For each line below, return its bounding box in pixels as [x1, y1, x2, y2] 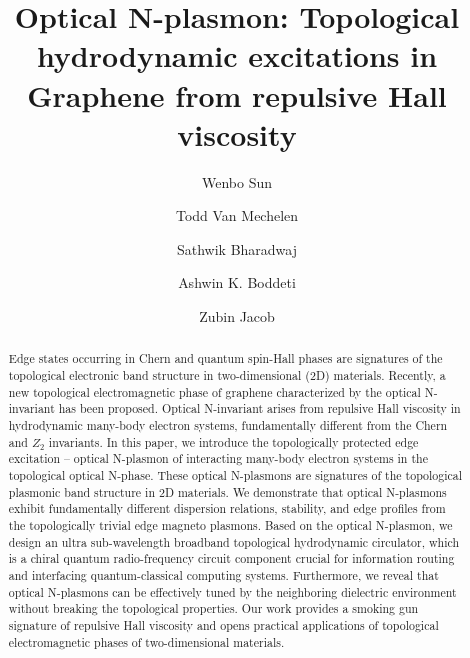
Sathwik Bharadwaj [176, 238, 298, 259]
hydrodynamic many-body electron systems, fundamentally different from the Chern [8, 417, 448, 434]
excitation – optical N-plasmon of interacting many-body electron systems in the [8, 450, 428, 467]
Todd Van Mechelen [175, 205, 299, 226]
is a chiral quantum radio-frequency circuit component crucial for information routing [8, 550, 455, 567]
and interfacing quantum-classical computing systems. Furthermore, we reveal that [8, 566, 439, 583]
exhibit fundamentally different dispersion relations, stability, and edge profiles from [8, 500, 446, 517]
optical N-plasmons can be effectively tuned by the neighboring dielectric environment [8, 583, 457, 600]
